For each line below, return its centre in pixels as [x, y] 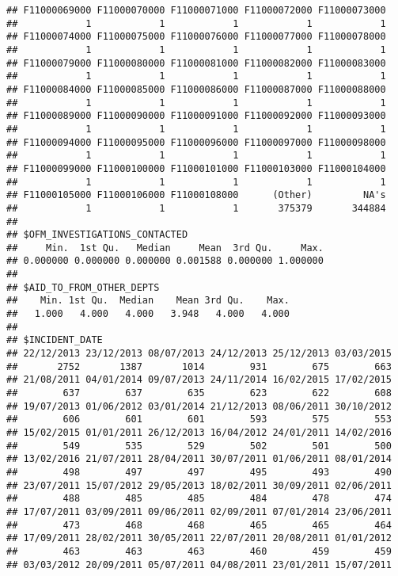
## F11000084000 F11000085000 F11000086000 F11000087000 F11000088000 [196, 89]
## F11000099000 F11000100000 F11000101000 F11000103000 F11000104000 [196, 168]
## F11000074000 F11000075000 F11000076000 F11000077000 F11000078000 [196, 37]
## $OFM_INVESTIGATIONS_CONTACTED [97, 235]
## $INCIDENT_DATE [55, 340]
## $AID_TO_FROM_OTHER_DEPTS [83, 287]
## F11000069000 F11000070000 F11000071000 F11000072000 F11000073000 [196, 10]
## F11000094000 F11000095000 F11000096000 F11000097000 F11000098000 [196, 142]
